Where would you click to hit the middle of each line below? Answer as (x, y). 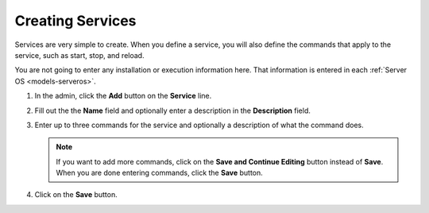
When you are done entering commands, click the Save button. (160, 173)
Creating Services (75, 21)
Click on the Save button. (76, 195)
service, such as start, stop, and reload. (79, 55)
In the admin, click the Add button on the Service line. (123, 96)
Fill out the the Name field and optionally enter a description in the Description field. (173, 110)
